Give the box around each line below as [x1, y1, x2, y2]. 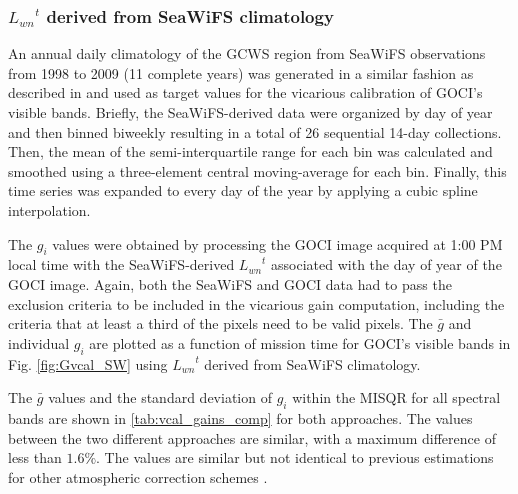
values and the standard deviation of [48, 387, 272, 408]
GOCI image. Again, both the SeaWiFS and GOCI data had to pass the [8, 273, 452, 294]
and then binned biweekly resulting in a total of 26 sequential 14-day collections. [8, 121, 502, 142]
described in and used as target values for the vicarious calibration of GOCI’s [8, 82, 483, 103]
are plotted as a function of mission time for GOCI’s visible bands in [89, 332, 511, 353]
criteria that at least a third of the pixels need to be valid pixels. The [8, 313, 433, 334]
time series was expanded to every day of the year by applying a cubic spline [8, 180, 478, 201]
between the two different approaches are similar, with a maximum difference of [8, 427, 496, 448]
